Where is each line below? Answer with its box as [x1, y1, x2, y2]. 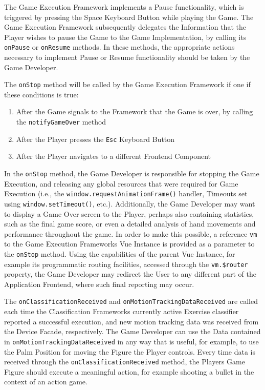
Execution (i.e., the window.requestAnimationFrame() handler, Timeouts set [4, 188, 248, 199]
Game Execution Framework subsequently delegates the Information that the [4, 22, 246, 32]
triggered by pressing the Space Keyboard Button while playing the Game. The [4, 11, 254, 22]
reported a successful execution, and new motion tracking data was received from [4, 316, 259, 326]
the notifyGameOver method [16, 116, 106, 127]
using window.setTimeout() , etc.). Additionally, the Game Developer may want [4, 198, 255, 209]
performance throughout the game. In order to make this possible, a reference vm [4, 228, 257, 239]
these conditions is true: [4, 89, 79, 99]
